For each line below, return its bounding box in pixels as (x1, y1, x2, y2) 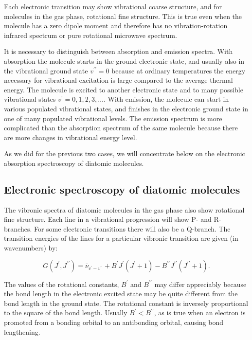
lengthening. (4, 326, 40, 337)
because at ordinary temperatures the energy (111, 65, 246, 75)
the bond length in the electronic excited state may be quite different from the (4, 288, 238, 299)
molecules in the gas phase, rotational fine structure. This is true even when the (4, 11, 242, 21)
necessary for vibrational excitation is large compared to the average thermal (4, 75, 233, 85)
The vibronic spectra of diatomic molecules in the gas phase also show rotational (4, 204, 245, 215)
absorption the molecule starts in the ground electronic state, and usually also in (4, 55, 245, 66)
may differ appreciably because (154, 279, 247, 289)
